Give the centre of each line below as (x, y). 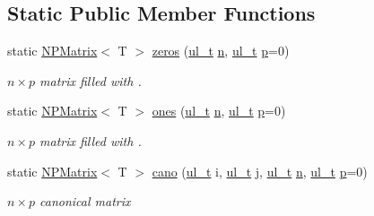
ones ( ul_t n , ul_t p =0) (219, 111)
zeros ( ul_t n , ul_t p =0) (221, 51)
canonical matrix (85, 201)
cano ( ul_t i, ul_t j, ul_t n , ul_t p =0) (260, 171)
